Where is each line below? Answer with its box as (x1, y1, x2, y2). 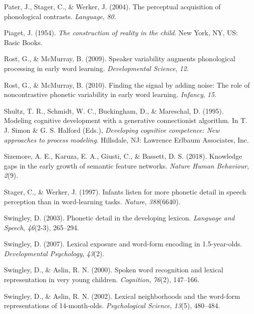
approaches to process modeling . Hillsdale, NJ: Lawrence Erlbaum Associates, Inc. (4, 134, 249, 145)
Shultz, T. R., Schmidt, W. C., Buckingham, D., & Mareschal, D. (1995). (4, 105, 224, 116)
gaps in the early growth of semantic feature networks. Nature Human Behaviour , (4, 160, 249, 170)
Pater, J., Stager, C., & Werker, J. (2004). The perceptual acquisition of (4, 1, 221, 11)
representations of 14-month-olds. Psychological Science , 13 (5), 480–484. (4, 300, 220, 311)
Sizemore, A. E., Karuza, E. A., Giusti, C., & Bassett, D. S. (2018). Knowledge (4, 151, 242, 161)
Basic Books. (4, 37, 43, 47)
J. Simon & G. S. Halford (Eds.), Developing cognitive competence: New (4, 124, 220, 135)
